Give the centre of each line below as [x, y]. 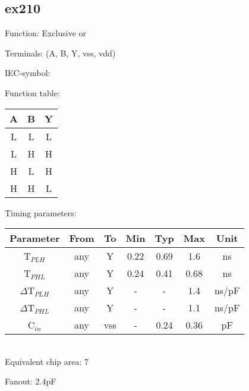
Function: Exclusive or [46, 33]
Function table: [32, 92]
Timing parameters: [41, 212]
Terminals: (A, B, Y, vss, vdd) [60, 53]
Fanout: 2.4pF [31, 381]
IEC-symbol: [28, 73]
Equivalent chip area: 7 [47, 361]
